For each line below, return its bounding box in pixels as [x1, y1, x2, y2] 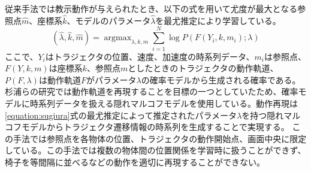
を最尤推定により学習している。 [155, 14, 281, 26]
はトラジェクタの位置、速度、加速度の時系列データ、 [45, 50, 255, 62]
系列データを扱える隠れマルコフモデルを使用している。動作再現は [38, 96, 298, 109]
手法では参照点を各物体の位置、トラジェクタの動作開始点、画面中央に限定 [13, 132, 307, 144]
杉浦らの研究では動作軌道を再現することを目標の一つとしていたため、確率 [5, 85, 298, 98]
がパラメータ [86, 73, 137, 86]
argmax [104, 34, 132, 43]
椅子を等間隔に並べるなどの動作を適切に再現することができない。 [5, 155, 265, 168]
